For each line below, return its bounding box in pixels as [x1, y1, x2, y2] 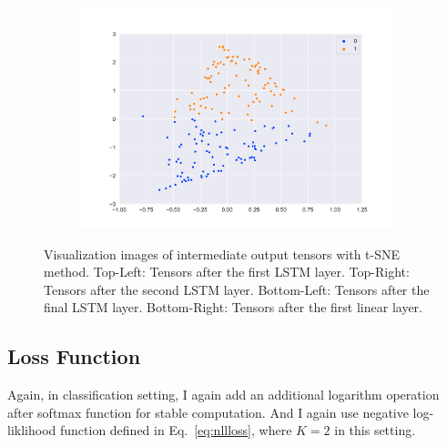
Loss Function [7, 342, 141, 370]
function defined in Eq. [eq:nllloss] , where [59, 421, 292, 440]
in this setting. [334, 421, 416, 440]
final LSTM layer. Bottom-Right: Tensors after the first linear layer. [44, 298, 422, 317]
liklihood [7, 421, 56, 440]
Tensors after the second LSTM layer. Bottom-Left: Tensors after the [44, 279, 430, 299]
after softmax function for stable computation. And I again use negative [7, 402, 409, 421]
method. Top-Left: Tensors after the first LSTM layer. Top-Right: [44, 262, 410, 281]
